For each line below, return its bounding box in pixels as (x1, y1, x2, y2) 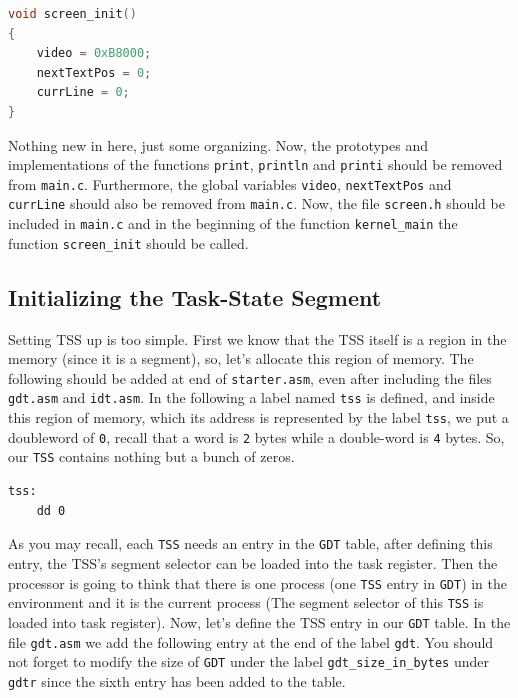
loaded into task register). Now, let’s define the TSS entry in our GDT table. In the (8, 611, 511, 632)
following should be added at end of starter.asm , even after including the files (8, 367, 492, 388)
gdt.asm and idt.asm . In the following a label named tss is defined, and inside (8, 387, 495, 408)
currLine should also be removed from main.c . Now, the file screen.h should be (8, 193, 505, 214)
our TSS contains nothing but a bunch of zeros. (8, 446, 295, 467)
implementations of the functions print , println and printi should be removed (8, 154, 503, 175)
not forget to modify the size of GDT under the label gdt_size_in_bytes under (8, 651, 489, 672)
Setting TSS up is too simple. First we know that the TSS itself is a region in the (8, 328, 507, 349)
